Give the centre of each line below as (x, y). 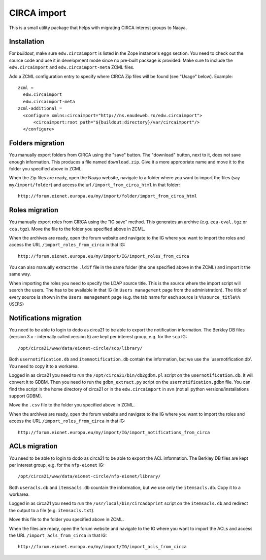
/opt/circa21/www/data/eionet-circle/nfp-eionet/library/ (89, 476)
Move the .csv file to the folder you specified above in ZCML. (72, 405)
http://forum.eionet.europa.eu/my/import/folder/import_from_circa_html (107, 196)
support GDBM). (26, 396)
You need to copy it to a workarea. (44, 366)
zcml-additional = (40, 108)
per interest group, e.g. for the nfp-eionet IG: (57, 465)
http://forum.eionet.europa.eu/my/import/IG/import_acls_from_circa (102, 547)
